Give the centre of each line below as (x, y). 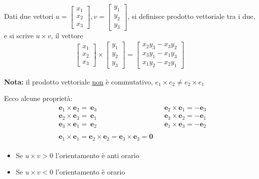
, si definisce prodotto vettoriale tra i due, (191, 16)
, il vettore (67, 35)
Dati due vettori (29, 16)
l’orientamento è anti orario (97, 155)
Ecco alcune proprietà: (38, 98)
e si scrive (19, 35)
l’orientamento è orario (90, 172)
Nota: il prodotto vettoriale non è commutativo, (79, 81)
